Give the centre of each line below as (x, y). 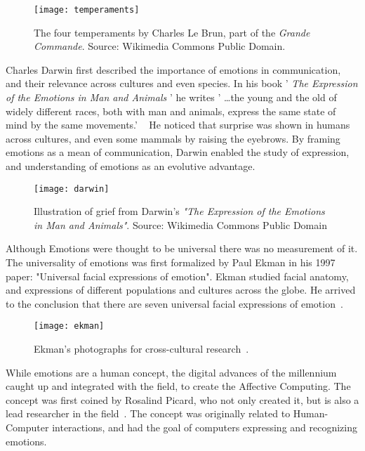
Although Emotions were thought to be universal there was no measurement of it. (182, 248)
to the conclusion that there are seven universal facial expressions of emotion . (174, 303)
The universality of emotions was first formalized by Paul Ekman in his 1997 (171, 262)
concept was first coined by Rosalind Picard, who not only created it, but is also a (182, 399)
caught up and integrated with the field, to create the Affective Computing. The (178, 386)
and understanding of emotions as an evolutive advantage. (131, 166)
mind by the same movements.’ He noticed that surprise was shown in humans (178, 125)
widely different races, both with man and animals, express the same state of (171, 111)
